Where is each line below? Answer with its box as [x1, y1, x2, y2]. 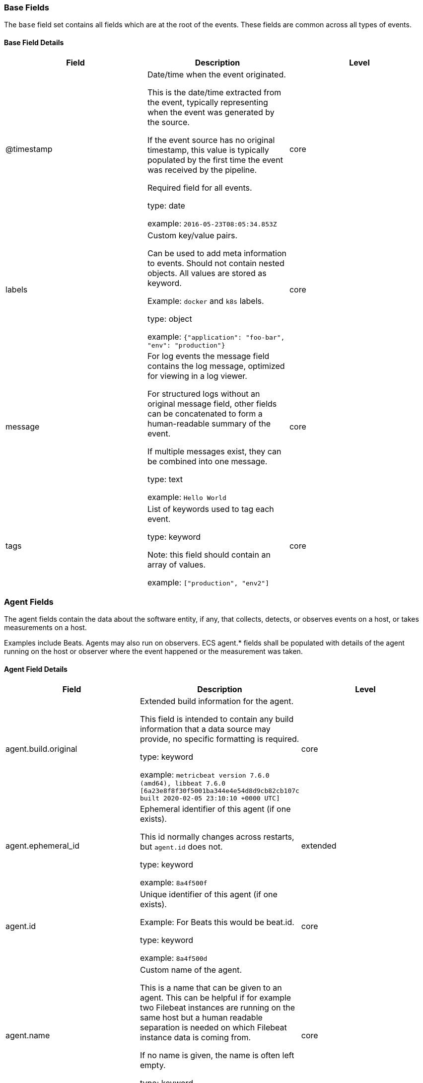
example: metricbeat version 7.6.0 [140, 769, 270, 780]
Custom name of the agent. [140, 964, 242, 975]
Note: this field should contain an [147, 549, 271, 560]
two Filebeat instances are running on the [140, 1002, 295, 1012]
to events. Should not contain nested [147, 258, 284, 268]
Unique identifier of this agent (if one [140, 889, 278, 899]
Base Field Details [4, 38, 64, 47]
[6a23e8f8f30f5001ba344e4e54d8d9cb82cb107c [140, 787, 299, 794]
